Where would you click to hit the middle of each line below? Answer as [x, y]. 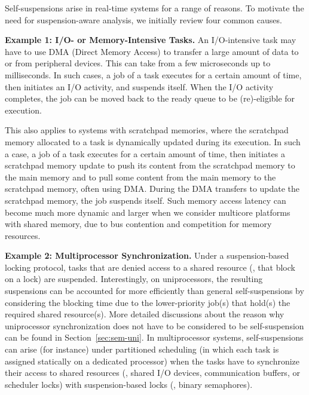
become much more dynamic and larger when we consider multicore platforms [148, 212]
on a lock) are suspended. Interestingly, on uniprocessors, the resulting [134, 279]
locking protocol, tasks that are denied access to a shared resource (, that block [150, 267]
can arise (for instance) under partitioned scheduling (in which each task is [142, 349]
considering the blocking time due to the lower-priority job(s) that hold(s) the [148, 302]
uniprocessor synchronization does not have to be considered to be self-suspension [154, 325]
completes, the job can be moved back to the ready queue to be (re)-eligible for [150, 98]
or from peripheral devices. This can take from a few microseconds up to [138, 63]
